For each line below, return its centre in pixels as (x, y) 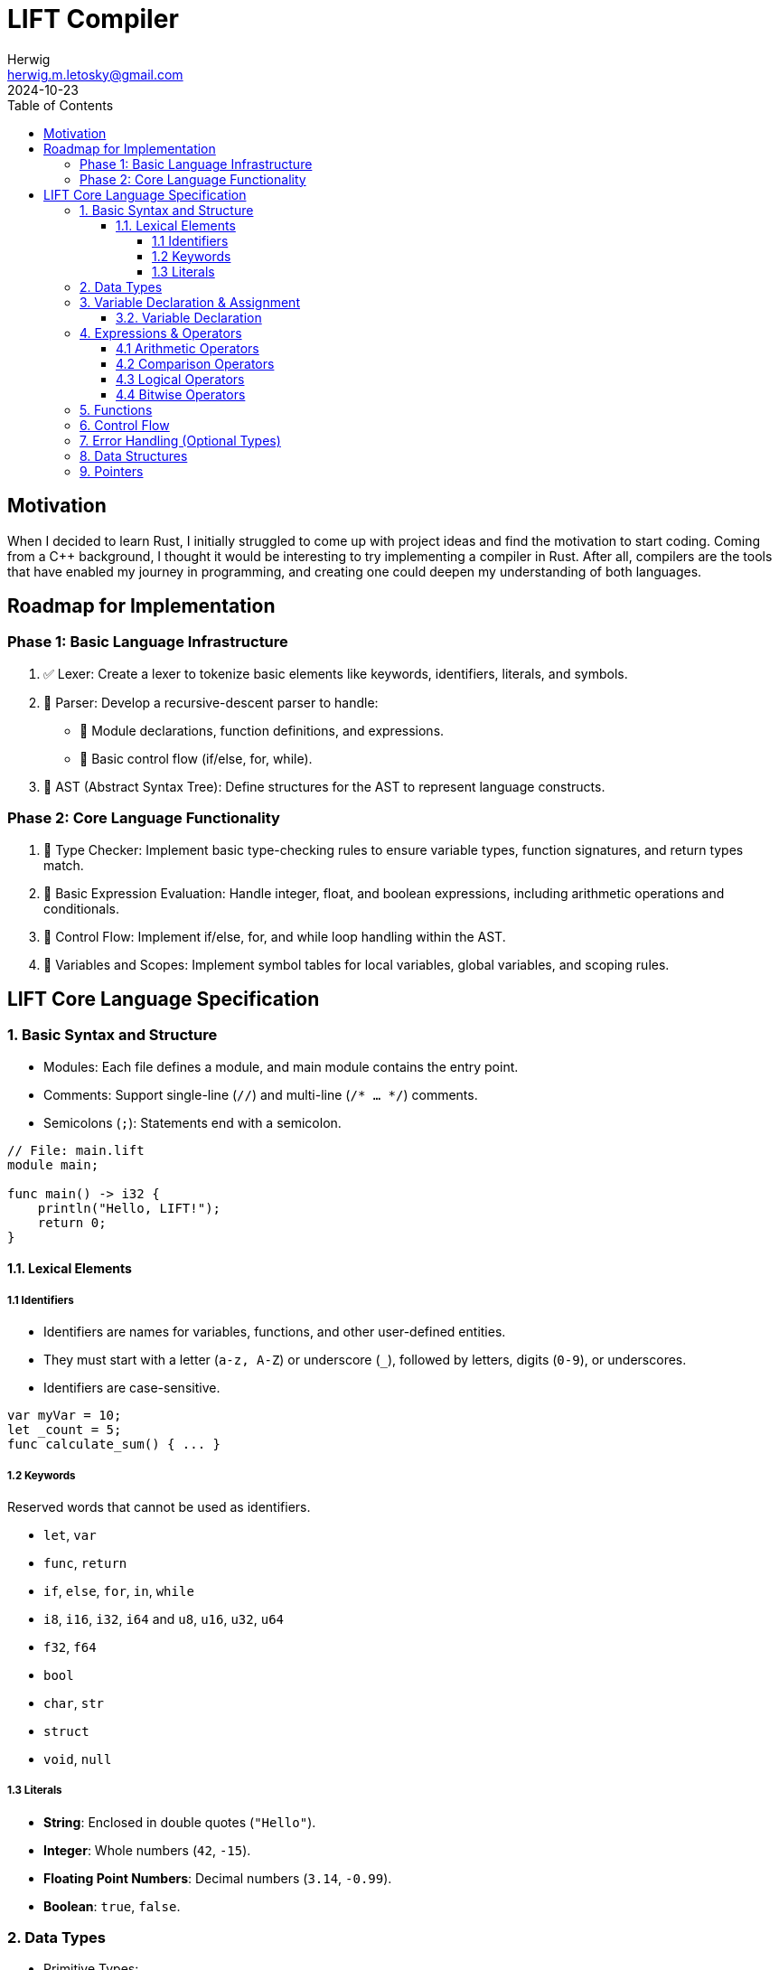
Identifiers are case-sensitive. (132, 1388)
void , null (78, 1759)
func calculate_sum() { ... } (114, 1445)
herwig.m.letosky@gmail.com (95, 74)
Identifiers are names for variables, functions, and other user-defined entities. (275, 1332)
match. (64, 865)
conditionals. (81, 908)
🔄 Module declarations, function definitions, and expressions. (262, 730)
